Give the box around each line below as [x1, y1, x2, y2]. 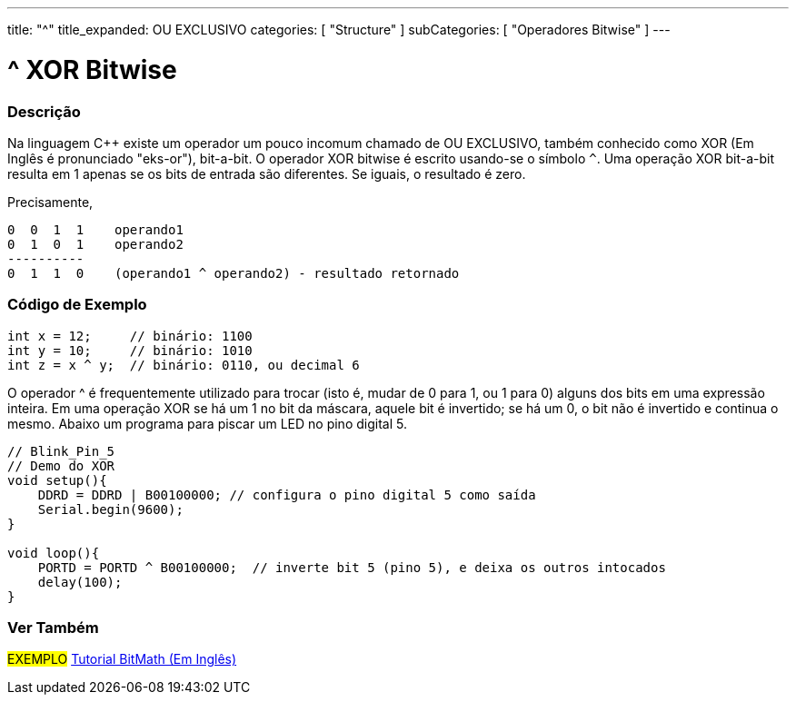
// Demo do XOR [7, 458, 115, 473]
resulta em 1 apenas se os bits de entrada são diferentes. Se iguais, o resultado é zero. [7, 165, 526, 182]
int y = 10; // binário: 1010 [7, 342, 253, 358]
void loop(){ [7, 545, 100, 560]
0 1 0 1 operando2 [7, 236, 184, 252]
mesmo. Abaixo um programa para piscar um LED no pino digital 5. [7, 415, 407, 431]
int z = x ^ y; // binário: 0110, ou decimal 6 [7, 357, 360, 372]
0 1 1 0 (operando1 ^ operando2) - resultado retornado [7, 265, 460, 281]
